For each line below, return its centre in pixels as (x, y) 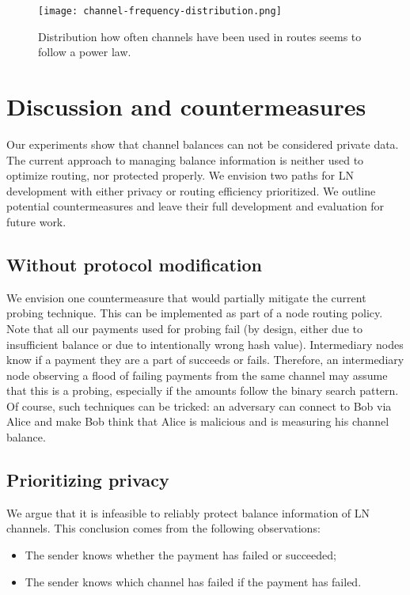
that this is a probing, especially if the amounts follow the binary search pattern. (203, 390)
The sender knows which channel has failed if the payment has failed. (193, 581)
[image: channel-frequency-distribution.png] (160, 11)
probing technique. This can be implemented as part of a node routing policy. (195, 313)
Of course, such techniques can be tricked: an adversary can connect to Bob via (199, 406)
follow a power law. (85, 52)
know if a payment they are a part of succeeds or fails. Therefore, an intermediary (205, 360)
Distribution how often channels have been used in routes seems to (200, 36)
